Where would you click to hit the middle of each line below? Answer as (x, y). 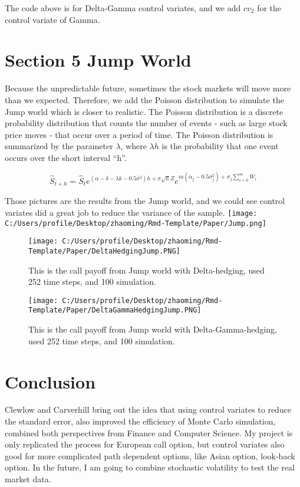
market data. (28, 479)
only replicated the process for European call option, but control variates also (145, 444)
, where (133, 146)
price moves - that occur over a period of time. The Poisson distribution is (139, 134)
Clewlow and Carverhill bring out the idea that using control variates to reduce (148, 409)
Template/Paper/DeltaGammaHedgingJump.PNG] (115, 310)
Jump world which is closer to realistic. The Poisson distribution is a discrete (144, 111)
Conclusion (50, 381)
